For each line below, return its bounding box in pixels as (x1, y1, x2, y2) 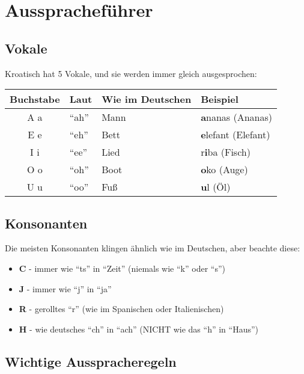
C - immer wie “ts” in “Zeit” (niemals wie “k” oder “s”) (19, 262, 225, 274)
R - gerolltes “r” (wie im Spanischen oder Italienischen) (19, 302, 224, 315)
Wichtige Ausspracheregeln (5, 352, 177, 370)
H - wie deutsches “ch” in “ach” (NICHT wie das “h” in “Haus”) (19, 322, 259, 335)
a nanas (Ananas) (201, 110, 273, 124)
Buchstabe (10, 92, 60, 106)
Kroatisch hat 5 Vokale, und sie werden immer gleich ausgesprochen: (5, 67, 257, 79)
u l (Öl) (201, 180, 231, 194)
